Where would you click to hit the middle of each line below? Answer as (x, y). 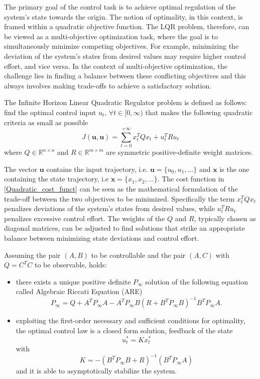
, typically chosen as (225, 218)
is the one (234, 169)
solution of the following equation (197, 281)
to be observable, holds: (71, 265)
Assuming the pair (32, 255)
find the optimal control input (50, 112)
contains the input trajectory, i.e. (97, 169)
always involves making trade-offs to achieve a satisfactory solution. (108, 85)
